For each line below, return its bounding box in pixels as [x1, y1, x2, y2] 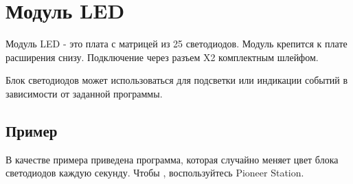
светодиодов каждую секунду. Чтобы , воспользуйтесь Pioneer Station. [5, 165, 304, 180]
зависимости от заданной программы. [5, 86, 163, 100]
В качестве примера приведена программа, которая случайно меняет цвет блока [5, 152, 339, 166]
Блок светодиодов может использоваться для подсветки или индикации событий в [5, 73, 348, 87]
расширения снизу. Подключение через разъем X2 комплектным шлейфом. [5, 49, 319, 64]
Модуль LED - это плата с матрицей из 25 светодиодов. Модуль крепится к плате [5, 36, 348, 51]
